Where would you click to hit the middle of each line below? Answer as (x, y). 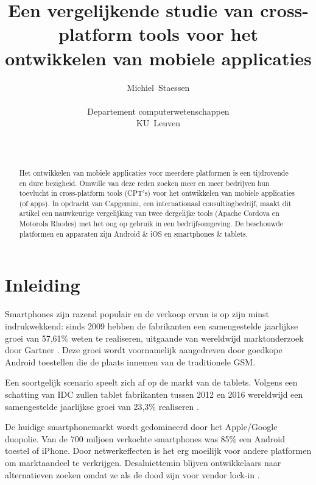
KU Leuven (158, 123)
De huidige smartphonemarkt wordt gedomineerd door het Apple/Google (141, 427)
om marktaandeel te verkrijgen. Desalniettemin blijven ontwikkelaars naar (143, 462)
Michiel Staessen (158, 87)
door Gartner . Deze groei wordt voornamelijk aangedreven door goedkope (144, 350)
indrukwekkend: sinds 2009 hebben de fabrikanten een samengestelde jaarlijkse (152, 325)
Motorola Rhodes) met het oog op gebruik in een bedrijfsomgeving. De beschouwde (151, 224)
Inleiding (43, 285)
